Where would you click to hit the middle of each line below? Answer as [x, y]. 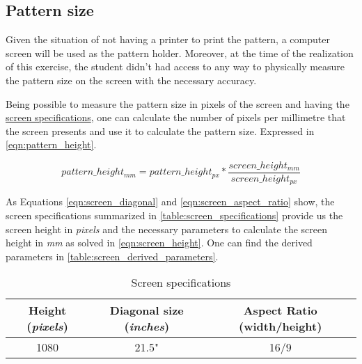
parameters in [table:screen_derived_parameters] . [112, 256]
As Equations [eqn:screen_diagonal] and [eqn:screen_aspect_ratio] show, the [170, 201]
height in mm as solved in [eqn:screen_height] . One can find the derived [159, 243]
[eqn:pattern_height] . [51, 144]
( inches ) [147, 326]
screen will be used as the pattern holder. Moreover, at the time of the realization [180, 53]
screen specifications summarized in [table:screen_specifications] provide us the [174, 215]
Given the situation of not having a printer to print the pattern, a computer [168, 39]
